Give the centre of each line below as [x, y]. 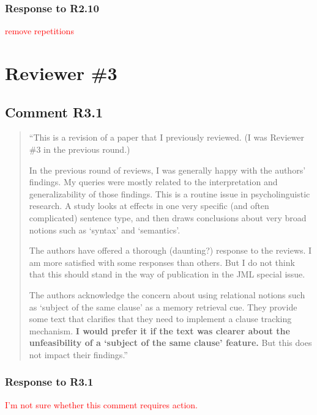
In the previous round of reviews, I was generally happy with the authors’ [167, 170]
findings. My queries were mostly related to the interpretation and [153, 182]
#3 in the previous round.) [80, 149]
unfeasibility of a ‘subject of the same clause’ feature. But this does [170, 343]
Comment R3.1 [54, 112]
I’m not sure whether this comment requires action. [101, 404]
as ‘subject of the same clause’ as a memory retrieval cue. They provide [163, 307]
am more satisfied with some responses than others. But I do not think [162, 262]
